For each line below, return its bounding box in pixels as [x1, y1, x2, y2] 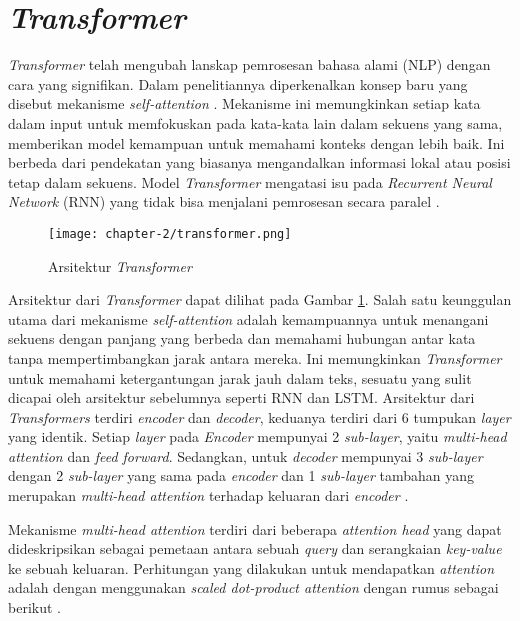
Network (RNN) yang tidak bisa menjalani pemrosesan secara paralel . [8, 191, 440, 212]
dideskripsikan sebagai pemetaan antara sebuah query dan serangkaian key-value [8, 538, 502, 559]
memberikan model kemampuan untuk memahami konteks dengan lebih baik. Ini [8, 132, 505, 153]
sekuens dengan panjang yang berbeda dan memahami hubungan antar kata [8, 328, 476, 349]
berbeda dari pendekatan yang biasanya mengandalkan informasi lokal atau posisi [8, 152, 511, 173]
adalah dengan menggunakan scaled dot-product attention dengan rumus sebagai [8, 577, 499, 598]
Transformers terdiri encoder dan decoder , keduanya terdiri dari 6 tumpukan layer [8, 406, 511, 427]
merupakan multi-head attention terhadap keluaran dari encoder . [8, 485, 409, 506]
